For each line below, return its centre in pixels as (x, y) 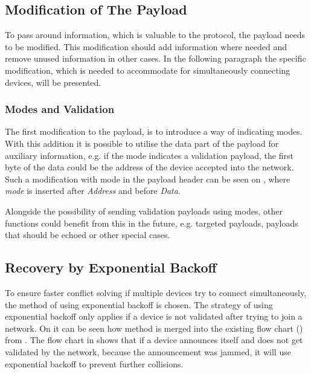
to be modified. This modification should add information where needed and (146, 46)
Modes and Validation (60, 109)
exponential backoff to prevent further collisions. (94, 363)
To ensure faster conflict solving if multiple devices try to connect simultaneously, (156, 292)
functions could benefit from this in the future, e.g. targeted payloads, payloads (152, 223)
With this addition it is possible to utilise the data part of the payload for (142, 143)
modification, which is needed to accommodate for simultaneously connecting (148, 70)
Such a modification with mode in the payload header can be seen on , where (148, 179)
